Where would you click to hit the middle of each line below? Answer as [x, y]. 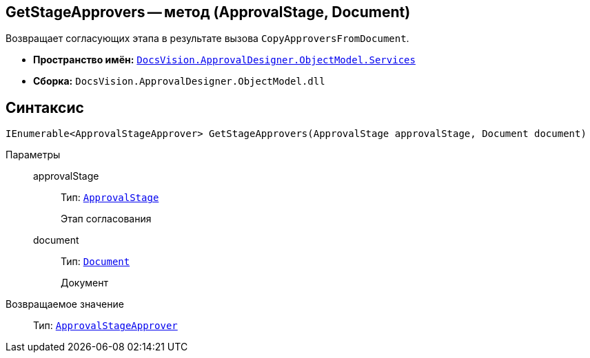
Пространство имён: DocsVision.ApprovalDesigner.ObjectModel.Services [224, 60]
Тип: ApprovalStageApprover [105, 326]
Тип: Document [95, 262]
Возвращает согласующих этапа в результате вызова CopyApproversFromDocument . [207, 39]
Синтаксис [45, 107]
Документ [85, 283]
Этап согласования [106, 219]
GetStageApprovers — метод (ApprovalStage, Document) [208, 12]
